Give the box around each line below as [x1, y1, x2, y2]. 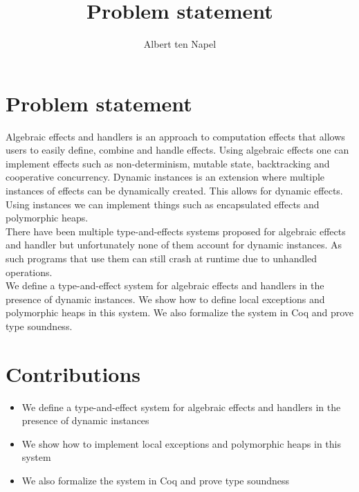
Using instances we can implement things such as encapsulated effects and [6, 197, 320, 211]
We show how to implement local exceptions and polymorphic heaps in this [21, 436, 341, 450]
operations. [6, 264, 53, 279]
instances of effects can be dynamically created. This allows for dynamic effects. [6, 183, 343, 198]
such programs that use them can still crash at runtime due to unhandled [6, 251, 317, 265]
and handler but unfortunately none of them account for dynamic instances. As [6, 237, 342, 252]
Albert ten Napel [143, 37, 217, 51]
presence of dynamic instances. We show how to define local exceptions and [6, 291, 325, 306]
